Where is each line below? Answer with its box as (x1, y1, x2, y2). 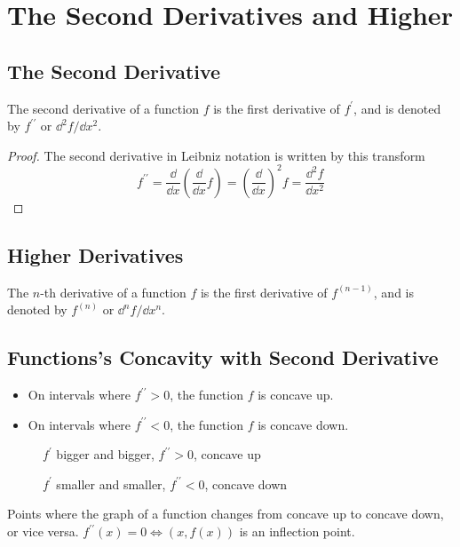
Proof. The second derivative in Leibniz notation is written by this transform (7, 146, 425, 164)
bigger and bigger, (56, 445, 155, 464)
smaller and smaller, (56, 474, 166, 493)
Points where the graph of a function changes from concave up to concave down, (7, 504, 444, 523)
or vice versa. (7, 522, 79, 541)
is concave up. (258, 385, 334, 404)
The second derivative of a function (7, 99, 199, 117)
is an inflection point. (239, 522, 355, 541)
